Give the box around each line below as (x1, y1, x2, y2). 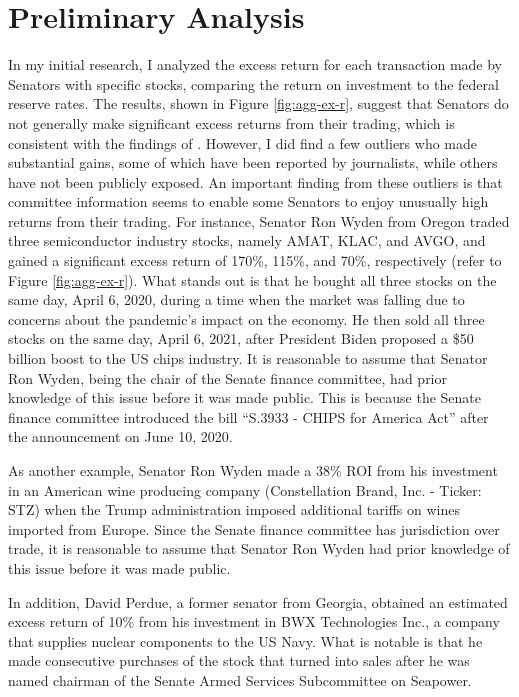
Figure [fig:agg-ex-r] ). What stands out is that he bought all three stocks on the (8, 269, 497, 290)
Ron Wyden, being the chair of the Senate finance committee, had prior (8, 367, 447, 388)
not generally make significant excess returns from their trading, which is (8, 112, 455, 133)
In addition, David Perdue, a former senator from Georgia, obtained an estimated (8, 591, 508, 612)
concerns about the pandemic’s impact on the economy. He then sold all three (8, 308, 485, 329)
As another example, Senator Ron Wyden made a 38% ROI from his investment (8, 460, 498, 480)
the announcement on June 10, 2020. (8, 426, 233, 447)
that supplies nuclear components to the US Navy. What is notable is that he (8, 630, 483, 651)
